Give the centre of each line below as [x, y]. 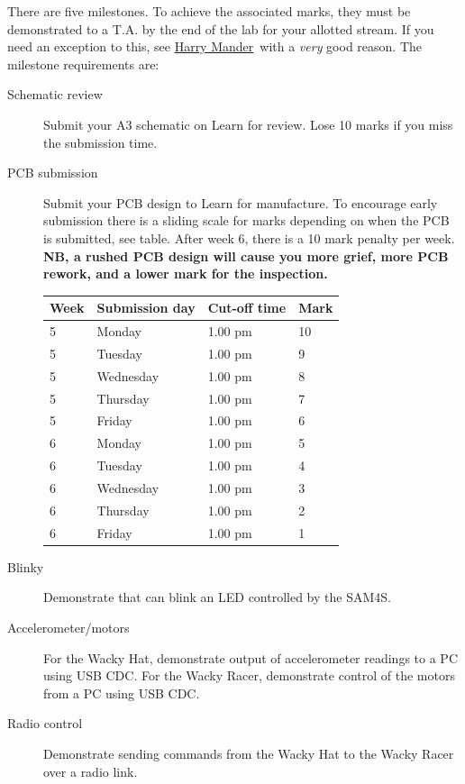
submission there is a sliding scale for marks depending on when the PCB [246, 220]
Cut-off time [247, 308]
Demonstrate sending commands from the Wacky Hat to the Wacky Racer [249, 753]
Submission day [146, 308]
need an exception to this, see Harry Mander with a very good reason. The [214, 46]
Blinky [26, 566]
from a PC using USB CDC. [122, 693]
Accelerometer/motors [68, 627]
